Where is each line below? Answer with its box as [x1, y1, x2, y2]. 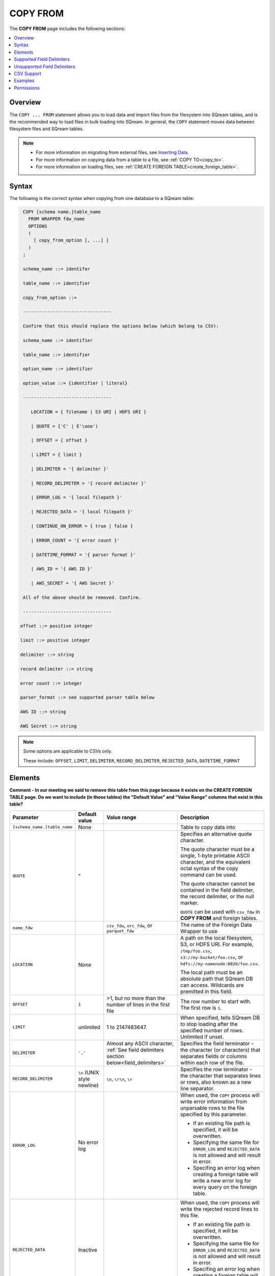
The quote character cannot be [180, 880, 255, 887]
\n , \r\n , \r [106, 1075, 132, 1082]
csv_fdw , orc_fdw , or [106, 922, 153, 929]
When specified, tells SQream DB [180, 1014, 260, 1021]
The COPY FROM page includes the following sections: [9, 26, 126, 32]
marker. [180, 899, 199, 906]
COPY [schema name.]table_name [23, 209, 101, 214]
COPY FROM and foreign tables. [180, 914, 258, 921]
